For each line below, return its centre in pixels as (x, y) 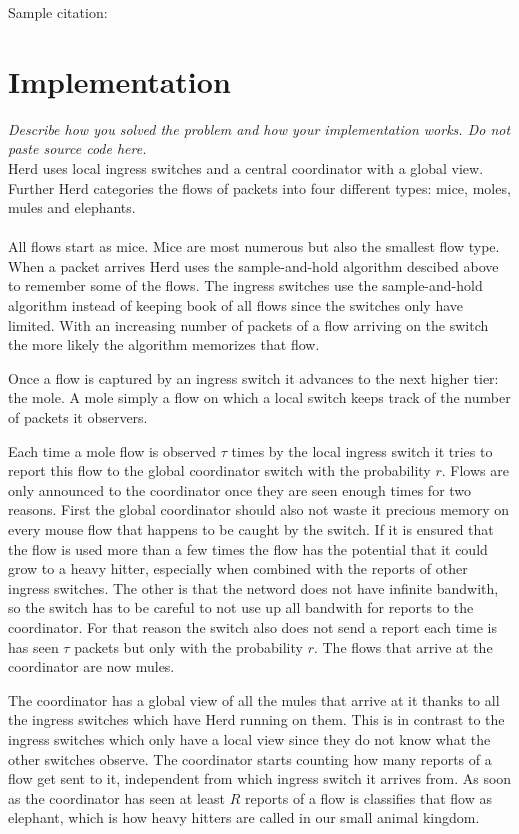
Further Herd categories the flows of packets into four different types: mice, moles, (259, 187)
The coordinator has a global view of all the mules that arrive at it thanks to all (254, 699)
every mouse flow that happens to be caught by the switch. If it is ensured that (251, 529)
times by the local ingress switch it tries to (362, 450)
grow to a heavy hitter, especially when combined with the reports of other (238, 568)
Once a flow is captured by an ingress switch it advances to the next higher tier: (253, 377)
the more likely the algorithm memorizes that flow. (164, 344)
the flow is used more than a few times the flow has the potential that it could (248, 548)
